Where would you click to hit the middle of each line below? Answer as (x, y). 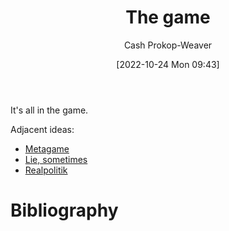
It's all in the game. (49, 110)
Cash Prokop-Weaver (168, 45)
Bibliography (64, 210)
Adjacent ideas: (42, 129)
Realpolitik (46, 170)
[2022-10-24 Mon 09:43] (168, 64)
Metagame (47, 148)
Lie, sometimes (56, 159)
